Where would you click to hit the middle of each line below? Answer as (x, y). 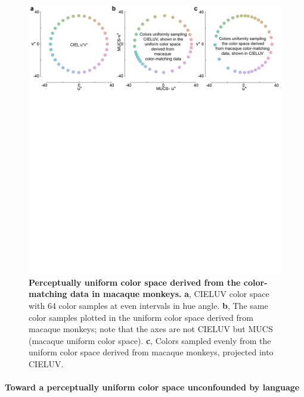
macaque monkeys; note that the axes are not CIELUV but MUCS (151, 329)
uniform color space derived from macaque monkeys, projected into (151, 352)
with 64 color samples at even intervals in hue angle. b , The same (148, 306)
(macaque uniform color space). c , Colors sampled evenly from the (150, 340)
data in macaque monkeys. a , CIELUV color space (170, 294)
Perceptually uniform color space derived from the (135, 282)
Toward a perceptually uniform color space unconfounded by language (152, 387)
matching (48, 294)
